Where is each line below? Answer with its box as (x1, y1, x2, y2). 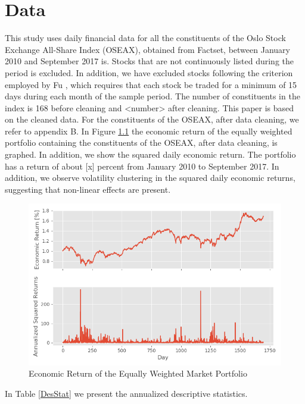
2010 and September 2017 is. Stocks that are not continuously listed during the (5, 55, 294, 67)
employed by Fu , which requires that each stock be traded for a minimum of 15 (5, 78, 297, 90)
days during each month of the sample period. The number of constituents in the (5, 90, 300, 102)
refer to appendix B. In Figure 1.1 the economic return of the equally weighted (5, 124, 292, 137)
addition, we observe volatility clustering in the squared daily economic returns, (5, 171, 295, 184)
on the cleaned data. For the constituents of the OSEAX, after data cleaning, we (5, 113, 299, 126)
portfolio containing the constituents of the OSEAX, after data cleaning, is (5, 136, 278, 149)
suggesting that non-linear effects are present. (5, 183, 171, 195)
